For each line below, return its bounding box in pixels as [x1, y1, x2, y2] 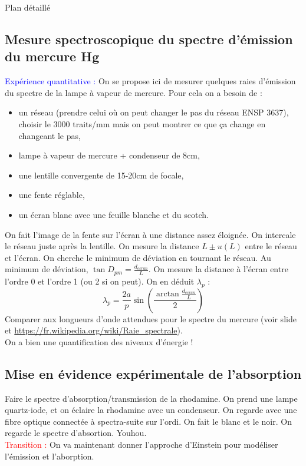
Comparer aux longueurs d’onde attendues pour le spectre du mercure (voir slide [5, 312, 297, 325]
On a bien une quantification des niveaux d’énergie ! [5, 335, 193, 348]
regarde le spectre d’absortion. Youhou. [5, 427, 147, 439]
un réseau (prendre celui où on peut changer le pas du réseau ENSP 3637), [18, 106, 289, 118]
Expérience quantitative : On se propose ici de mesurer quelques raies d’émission [5, 75, 296, 87]
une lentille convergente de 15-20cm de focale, [18, 168, 184, 181]
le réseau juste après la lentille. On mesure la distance [5, 240, 199, 252]
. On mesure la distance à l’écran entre [148, 263, 288, 275]
